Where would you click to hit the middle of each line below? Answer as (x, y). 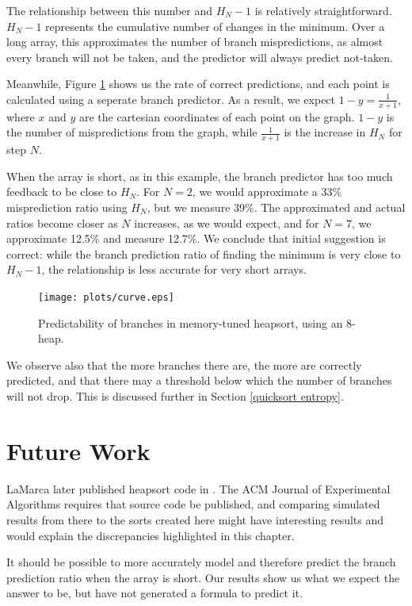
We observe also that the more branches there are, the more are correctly (184, 364)
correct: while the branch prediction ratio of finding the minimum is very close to (204, 253)
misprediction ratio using (67, 207)
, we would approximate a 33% (267, 192)
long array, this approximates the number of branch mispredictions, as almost (195, 42)
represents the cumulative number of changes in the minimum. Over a (215, 26)
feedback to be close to (62, 192)
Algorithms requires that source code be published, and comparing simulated (193, 504)
